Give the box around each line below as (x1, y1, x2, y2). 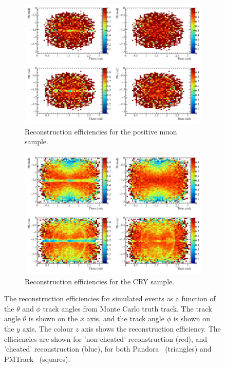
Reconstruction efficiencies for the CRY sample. (25, 276, 175, 286)
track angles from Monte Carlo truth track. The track (43, 303, 212, 314)
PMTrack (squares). (4, 353, 70, 364)
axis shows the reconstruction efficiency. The (81, 323, 221, 334)
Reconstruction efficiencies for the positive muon (25, 126, 177, 137)
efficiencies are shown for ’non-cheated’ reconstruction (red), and (4, 333, 208, 344)
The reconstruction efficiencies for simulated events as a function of (4, 293, 216, 304)
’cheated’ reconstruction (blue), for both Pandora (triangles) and (4, 343, 212, 354)
